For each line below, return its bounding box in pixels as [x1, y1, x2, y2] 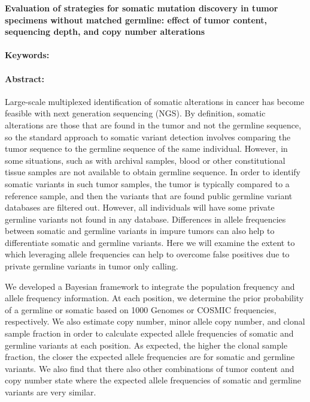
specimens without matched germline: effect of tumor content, [5, 13, 267, 26]
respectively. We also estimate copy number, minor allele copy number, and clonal [5, 315, 305, 328]
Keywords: [5, 49, 50, 61]
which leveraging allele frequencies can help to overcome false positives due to [5, 248, 290, 260]
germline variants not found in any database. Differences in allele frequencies [5, 212, 286, 225]
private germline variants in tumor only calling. [5, 260, 178, 272]
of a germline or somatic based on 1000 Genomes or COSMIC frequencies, [5, 303, 276, 316]
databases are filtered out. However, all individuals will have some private [5, 201, 275, 214]
